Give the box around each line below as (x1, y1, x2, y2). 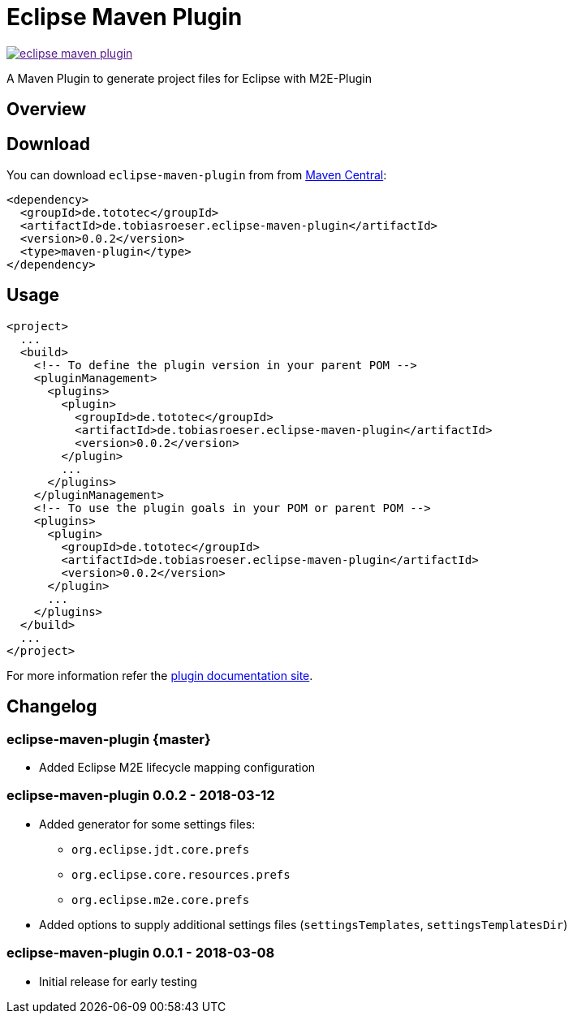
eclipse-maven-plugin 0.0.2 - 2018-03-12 (6, 787, 275, 804)
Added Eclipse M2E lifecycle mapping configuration (39, 760, 316, 775)
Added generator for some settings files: (39, 816, 256, 831)
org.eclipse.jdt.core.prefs (71, 842, 250, 856)
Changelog (6, 696, 97, 717)
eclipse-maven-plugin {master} (6, 730, 211, 747)
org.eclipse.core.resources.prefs (71, 867, 291, 881)
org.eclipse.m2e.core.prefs (71, 893, 250, 906)
